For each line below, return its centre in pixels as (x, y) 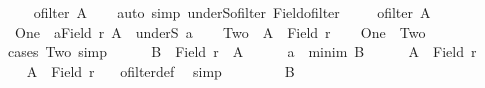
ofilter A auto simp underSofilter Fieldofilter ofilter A (232, 12)
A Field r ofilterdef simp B (160, 70)
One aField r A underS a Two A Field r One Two (220, 31)
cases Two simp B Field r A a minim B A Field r (242, 51)
